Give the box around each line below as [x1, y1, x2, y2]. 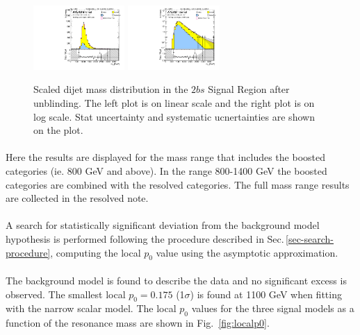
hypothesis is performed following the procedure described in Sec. [6, 232, 284, 246]
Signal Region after [208, 82, 290, 96]
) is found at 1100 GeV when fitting [190, 286, 342, 301]
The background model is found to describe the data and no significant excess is [6, 273, 347, 287]
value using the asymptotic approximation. [156, 245, 338, 259]
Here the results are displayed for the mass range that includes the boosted [6, 150, 325, 164]
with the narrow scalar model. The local [6, 301, 177, 316]
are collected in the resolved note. [6, 191, 149, 205]
